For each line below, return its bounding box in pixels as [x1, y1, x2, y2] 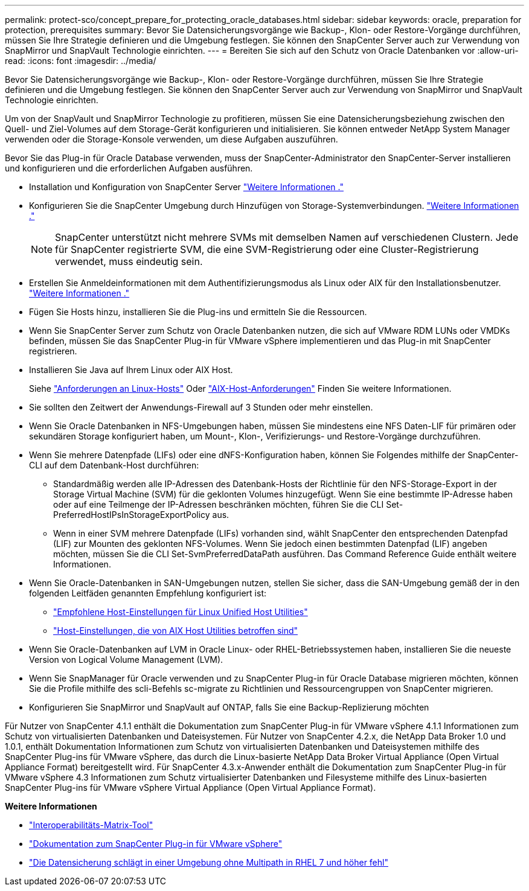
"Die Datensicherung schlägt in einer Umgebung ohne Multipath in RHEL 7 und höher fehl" [29, 857, 388, 867]
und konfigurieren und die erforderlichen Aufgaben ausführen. [5, 163, 253, 173]
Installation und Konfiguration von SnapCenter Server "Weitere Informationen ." [29, 182, 344, 192]
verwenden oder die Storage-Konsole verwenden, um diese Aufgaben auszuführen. [5, 134, 338, 144]
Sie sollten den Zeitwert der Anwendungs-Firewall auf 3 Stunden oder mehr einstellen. [29, 402, 373, 412]
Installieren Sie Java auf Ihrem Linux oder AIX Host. [29, 365, 233, 375]
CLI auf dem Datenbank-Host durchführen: [29, 460, 199, 470]
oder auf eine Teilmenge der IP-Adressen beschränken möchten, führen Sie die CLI [53, 499, 384, 509]
